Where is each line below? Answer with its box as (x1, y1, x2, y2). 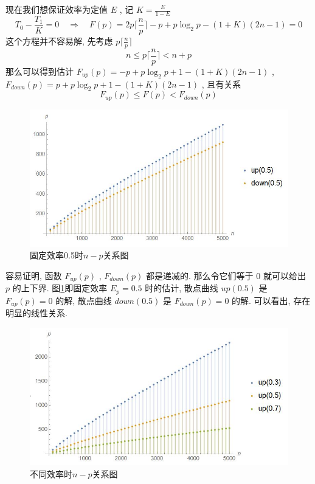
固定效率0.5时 (30, 249, 83, 261)
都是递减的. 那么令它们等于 (146, 269, 254, 282)
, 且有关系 (201, 77, 241, 90)
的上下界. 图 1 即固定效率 (12, 282, 108, 294)
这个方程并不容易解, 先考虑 (5, 34, 113, 47)
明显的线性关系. (5, 306, 67, 319)
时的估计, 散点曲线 (145, 282, 218, 294)
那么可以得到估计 (5, 64, 74, 77)
